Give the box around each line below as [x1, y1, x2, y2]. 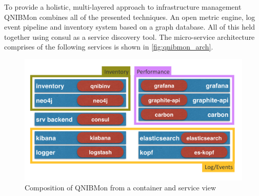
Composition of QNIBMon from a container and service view [25, 182, 216, 193]
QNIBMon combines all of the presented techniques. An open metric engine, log [4, 11, 255, 22]
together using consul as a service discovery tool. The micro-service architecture [4, 31, 255, 42]
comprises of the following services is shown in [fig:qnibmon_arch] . [4, 41, 213, 52]
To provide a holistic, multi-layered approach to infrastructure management [4, 2, 242, 12]
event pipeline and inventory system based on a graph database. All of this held [4, 21, 255, 32]
